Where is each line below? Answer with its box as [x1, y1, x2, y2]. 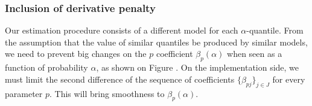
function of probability [5, 61, 88, 74]
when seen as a [227, 47, 282, 60]
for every [272, 72, 305, 85]
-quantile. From [246, 24, 304, 37]
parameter [5, 87, 43, 99]
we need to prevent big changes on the [5, 47, 147, 60]
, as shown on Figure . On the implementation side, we [96, 61, 299, 74]
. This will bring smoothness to [49, 87, 165, 99]
